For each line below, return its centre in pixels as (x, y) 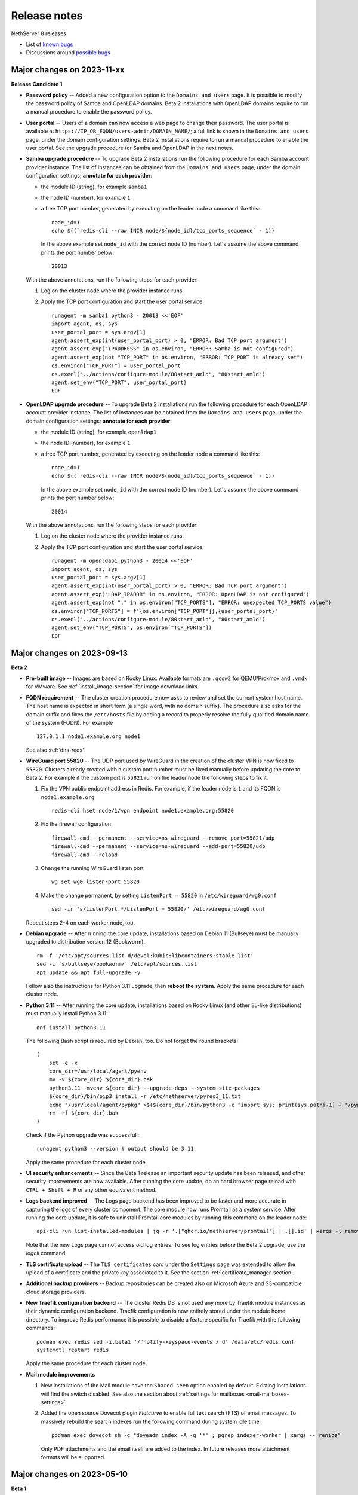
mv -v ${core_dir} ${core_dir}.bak (101, 1080)
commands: (41, 1328)
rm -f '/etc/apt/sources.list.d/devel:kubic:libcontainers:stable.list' (145, 956)
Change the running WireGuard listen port (92, 868)
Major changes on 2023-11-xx (68, 70)
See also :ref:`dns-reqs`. (56, 750)
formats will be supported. (73, 1457)
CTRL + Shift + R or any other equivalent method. (91, 1189)
